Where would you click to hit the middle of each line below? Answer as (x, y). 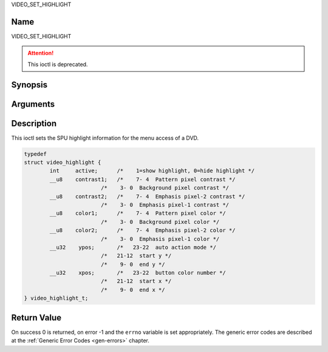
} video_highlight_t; (56, 298)
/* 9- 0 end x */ (133, 289)
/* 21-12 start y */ (136, 256)
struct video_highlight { (63, 162)
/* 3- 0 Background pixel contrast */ (165, 188)
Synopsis (29, 85)
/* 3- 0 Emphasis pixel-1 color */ (160, 239)
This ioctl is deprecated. (58, 64)
